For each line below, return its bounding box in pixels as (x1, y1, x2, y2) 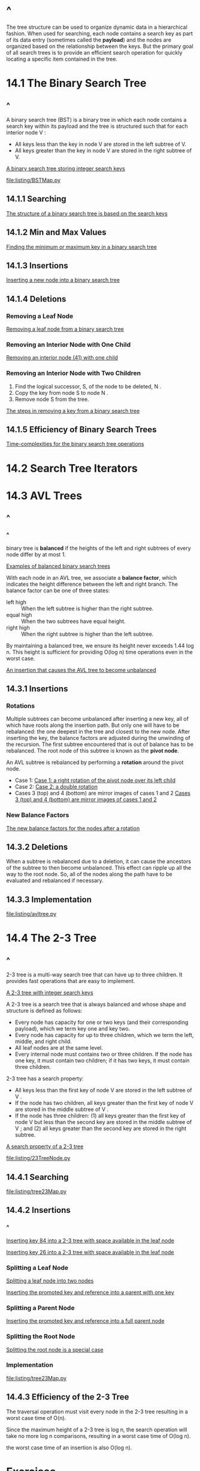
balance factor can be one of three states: (6, 586, 110, 594)
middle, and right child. (14, 1038, 72, 1045)
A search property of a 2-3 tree (6, 1143, 84, 1150)
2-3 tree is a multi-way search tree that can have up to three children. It (6, 971, 183, 978)
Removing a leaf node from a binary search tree (6, 325, 124, 333)
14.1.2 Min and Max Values (6, 227, 107, 238)
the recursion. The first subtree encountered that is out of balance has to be (6, 741, 193, 748)
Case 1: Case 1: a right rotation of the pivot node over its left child (14, 777, 175, 784)
